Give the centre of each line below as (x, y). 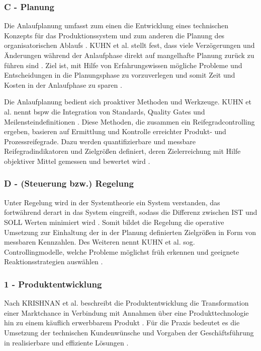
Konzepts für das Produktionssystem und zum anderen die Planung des (114, 35)
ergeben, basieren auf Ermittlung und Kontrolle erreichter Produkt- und (115, 131)
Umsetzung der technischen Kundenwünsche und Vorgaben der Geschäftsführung (129, 332)
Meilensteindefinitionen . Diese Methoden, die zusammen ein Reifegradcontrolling (129, 121)
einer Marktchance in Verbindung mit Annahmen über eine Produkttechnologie (126, 312)
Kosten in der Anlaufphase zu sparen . (63, 84)
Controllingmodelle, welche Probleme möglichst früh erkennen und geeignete (122, 251)
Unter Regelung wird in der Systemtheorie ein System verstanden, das (112, 202)
